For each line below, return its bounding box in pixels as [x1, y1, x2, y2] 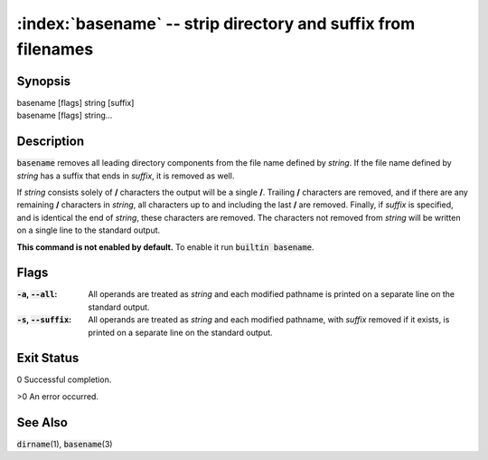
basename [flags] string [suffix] [16, 97, 135, 108]
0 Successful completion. [16, 374, 112, 385]
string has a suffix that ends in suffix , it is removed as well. [16, 170, 235, 181]
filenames [16, 39, 94, 59]
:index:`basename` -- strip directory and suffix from [16, 14, 416, 34]
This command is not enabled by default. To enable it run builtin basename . [16, 241, 314, 253]
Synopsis [16, 73, 71, 89]
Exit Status [16, 350, 80, 366]
